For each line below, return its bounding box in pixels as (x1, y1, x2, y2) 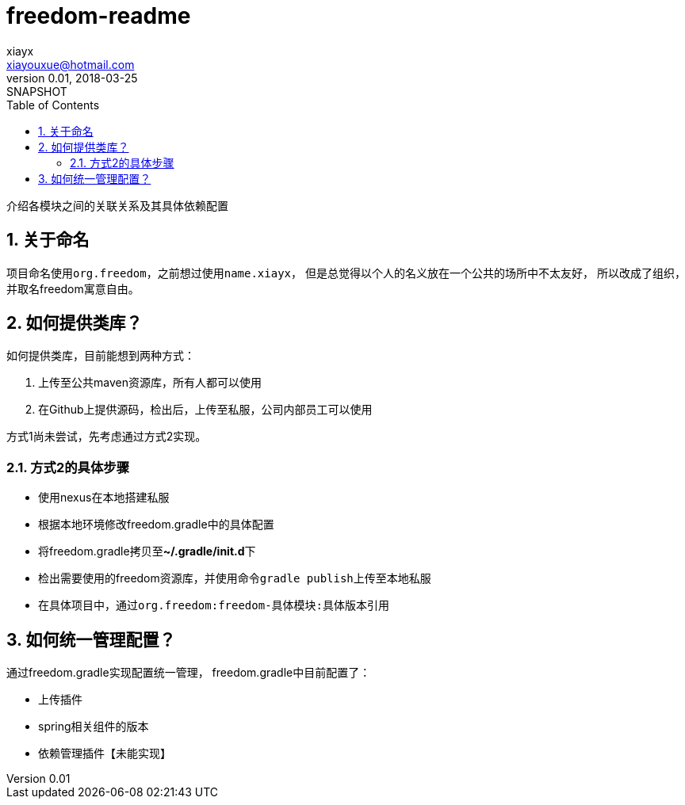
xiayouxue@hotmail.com (6, 57, 135, 71)
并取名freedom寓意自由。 (6, 281, 140, 296)
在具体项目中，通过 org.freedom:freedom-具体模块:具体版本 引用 (38, 598, 390, 612)
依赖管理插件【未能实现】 (38, 746, 171, 761)
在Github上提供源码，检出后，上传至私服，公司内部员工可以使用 (38, 402, 373, 417)
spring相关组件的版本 (38, 719, 149, 734)
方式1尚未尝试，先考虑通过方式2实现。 (6, 429, 207, 444)
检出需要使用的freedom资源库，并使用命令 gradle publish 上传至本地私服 (38, 571, 431, 586)
